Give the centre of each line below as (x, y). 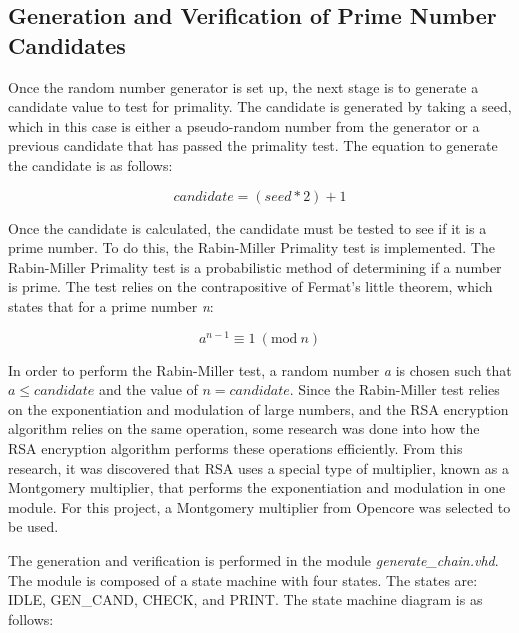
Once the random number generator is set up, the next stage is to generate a (243, 86)
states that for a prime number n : (111, 305)
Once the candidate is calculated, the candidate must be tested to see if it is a (247, 227)
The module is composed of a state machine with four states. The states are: (243, 579)
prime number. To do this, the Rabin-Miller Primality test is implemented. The (251, 247)
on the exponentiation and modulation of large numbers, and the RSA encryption (258, 408)
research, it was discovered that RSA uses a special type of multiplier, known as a (258, 467)
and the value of (148, 389)
